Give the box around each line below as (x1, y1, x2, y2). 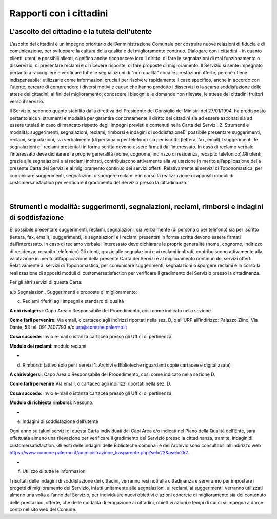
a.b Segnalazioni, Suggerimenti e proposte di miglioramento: (9, 289, 137, 295)
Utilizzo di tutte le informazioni (22, 468, 87, 474)
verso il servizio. (9, 98, 45, 105)
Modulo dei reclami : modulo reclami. (9, 343, 88, 349)
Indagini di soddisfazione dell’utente (22, 418, 98, 425)
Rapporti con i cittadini (9, 8, 108, 19)
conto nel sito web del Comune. (9, 506, 77, 513)
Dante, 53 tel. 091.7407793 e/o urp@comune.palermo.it (9, 324, 127, 331)
